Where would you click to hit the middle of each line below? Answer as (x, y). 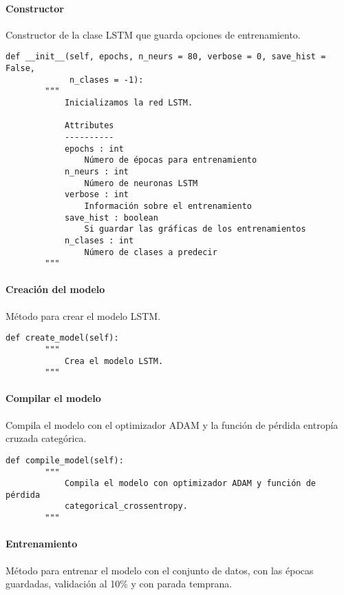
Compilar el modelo (53, 398)
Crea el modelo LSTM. (114, 361)
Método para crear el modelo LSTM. (83, 315)
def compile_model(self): (65, 460)
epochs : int (94, 149)
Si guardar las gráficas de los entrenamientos (195, 229)
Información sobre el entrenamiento (168, 206)
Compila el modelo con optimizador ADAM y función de (190, 484)
